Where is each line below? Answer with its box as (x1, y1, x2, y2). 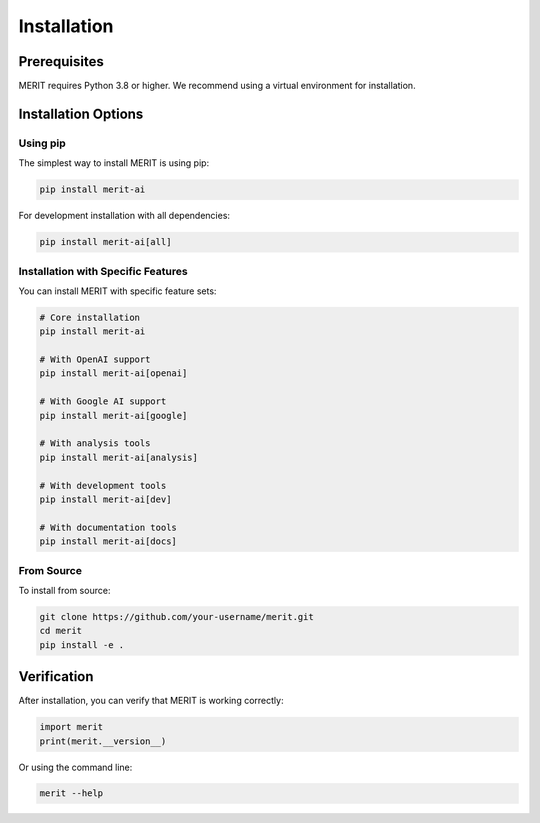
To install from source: (18, 584, 111, 596)
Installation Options (18, 105, 144, 122)
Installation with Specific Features (18, 264, 189, 278)
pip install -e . (39, 639, 125, 650)
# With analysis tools (39, 438, 151, 449)
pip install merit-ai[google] (39, 410, 188, 421)
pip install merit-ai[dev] (39, 493, 172, 505)
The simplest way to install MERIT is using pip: (18, 157, 210, 169)
